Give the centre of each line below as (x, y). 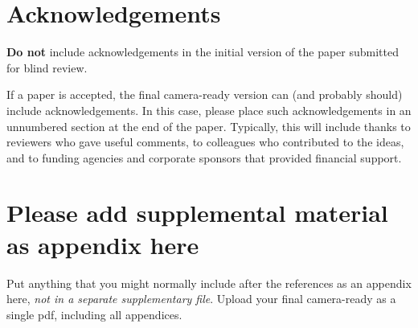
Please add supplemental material (197, 213)
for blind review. (47, 67)
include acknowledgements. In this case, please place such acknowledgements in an (209, 110)
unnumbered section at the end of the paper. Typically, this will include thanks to (209, 126)
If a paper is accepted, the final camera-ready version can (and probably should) (205, 94)
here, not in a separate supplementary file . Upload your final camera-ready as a (201, 299)
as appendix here (103, 244)
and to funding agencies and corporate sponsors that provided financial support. (204, 157)
